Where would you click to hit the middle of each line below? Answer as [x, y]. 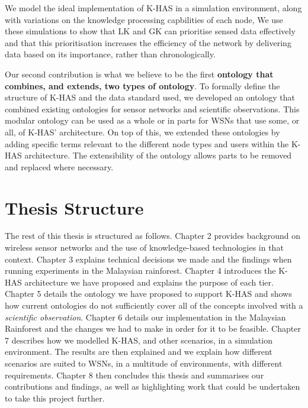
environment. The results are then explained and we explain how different [139, 352]
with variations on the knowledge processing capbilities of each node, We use [144, 19]
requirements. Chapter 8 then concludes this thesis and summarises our [134, 375]
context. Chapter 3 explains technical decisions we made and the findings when [148, 259]
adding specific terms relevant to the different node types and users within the [147, 143]
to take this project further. [55, 398]
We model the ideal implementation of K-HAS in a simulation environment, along [153, 8]
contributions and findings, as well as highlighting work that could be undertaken [153, 386]
